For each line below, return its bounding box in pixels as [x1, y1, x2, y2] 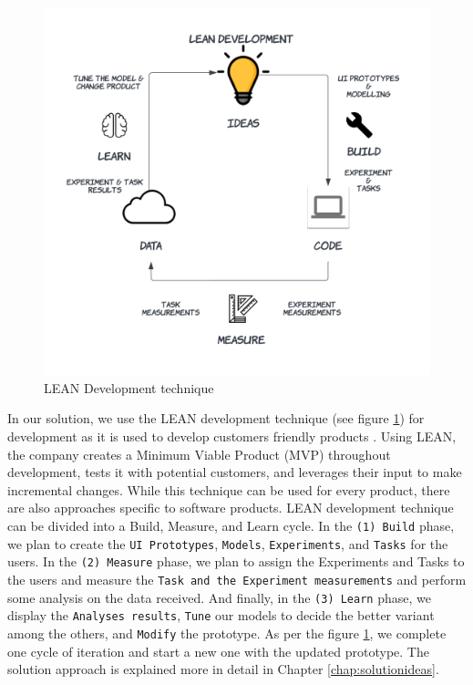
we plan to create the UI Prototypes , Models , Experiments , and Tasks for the [7, 534, 448, 553]
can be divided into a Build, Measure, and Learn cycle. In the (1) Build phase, [7, 516, 455, 535]
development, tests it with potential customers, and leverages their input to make [7, 462, 462, 482]
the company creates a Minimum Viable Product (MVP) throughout [7, 444, 391, 463]
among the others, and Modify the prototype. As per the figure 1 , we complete [7, 623, 447, 642]
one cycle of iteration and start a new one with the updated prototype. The [7, 641, 429, 660]
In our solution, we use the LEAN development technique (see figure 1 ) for [7, 409, 425, 428]
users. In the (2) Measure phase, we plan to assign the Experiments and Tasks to [7, 552, 465, 571]
